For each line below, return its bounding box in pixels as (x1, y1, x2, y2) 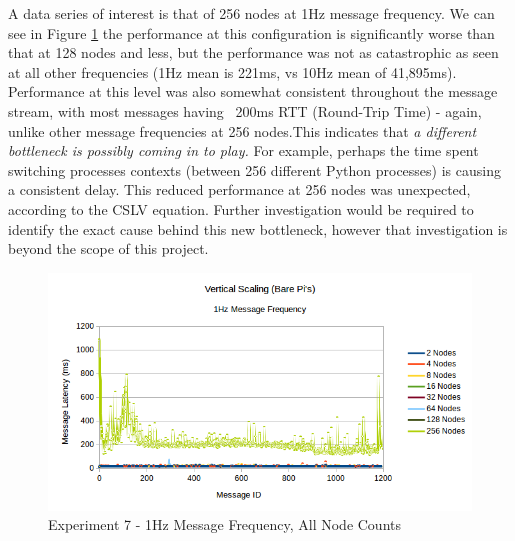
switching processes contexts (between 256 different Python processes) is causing (8, 159, 501, 180)
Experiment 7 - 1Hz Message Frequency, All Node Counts (48, 514, 402, 535)
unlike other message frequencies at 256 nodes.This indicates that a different (8, 120, 477, 141)
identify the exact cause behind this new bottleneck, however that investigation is (8, 218, 508, 239)
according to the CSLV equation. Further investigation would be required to (8, 198, 474, 219)
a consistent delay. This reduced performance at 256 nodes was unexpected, (8, 179, 471, 200)
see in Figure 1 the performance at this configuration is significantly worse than (8, 22, 495, 43)
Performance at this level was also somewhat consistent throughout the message (8, 81, 498, 102)
